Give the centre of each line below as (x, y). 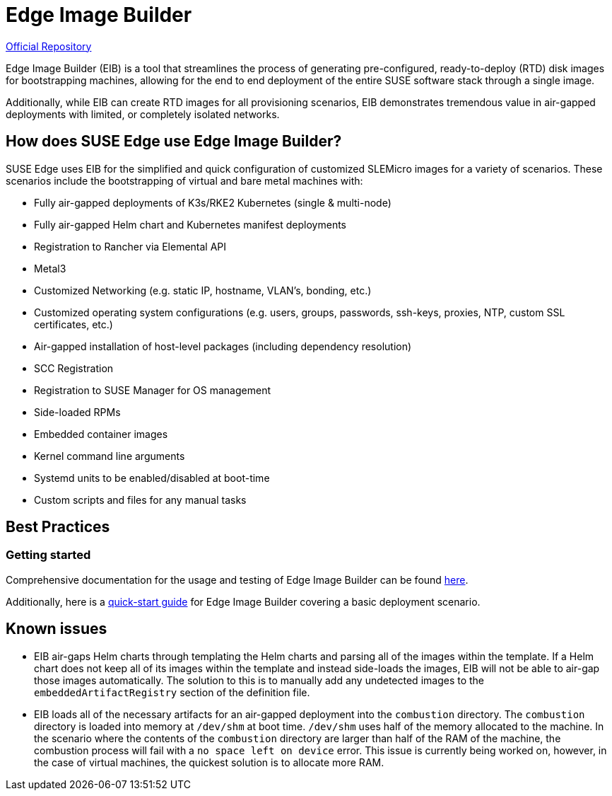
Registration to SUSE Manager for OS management (153, 390)
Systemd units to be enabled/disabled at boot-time (152, 478)
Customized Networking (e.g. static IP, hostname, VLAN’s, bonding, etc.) (203, 290)
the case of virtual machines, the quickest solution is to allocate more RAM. (209, 762)
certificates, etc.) (73, 324)
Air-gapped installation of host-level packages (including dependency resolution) (223, 346)
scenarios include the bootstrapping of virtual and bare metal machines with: (184, 180)
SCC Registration (74, 368)
